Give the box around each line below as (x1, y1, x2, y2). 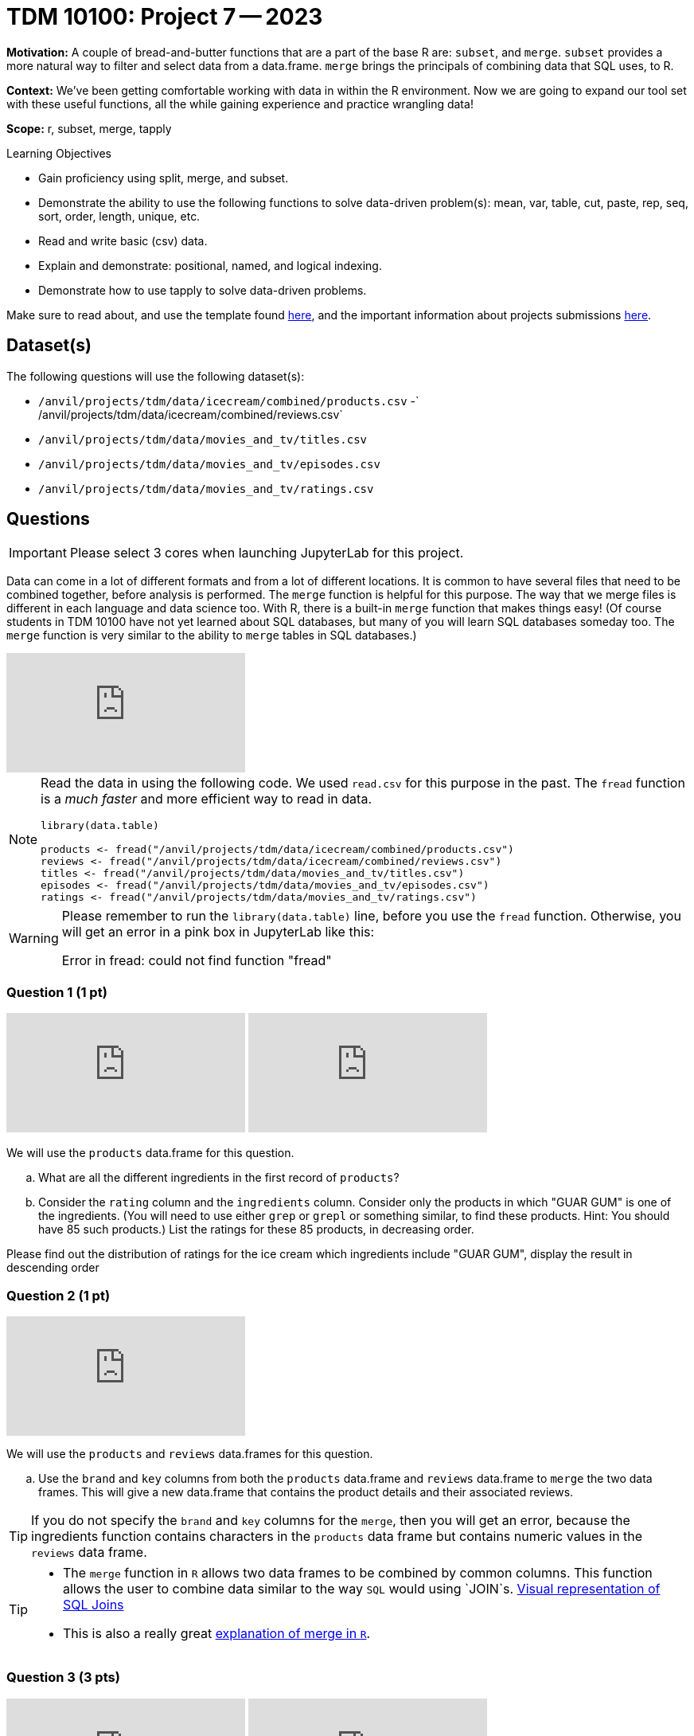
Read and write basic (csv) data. (38, 233, 208, 248)
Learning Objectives (6, 146, 111, 160)
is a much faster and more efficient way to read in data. (41, 791, 372, 807)
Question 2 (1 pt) (6, 1287, 111, 1304)
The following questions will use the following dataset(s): (6, 369, 305, 383)
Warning (9, 930, 59, 947)
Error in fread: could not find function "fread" (61, 952, 332, 969)
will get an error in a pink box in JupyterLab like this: (61, 924, 375, 940)
